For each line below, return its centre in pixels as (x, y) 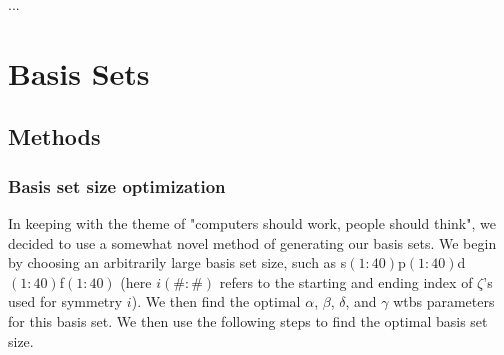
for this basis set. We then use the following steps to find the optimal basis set (248, 320)
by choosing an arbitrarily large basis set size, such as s (177, 262)
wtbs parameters (444, 301)
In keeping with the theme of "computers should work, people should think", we (252, 222)
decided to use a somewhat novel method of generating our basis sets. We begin (252, 242)
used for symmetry (65, 301)
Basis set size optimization (117, 185)
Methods (54, 136)
